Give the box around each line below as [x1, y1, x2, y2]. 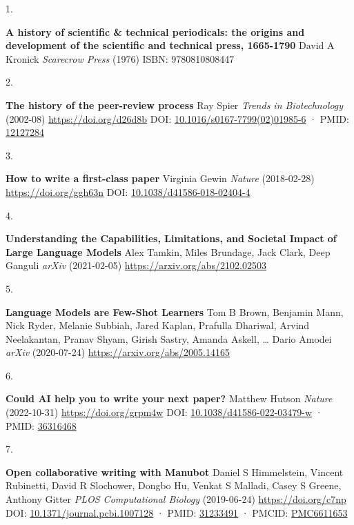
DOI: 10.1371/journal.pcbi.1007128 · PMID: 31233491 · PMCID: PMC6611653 [6, 505, 348, 519]
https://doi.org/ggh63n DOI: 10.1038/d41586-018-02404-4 [6, 184, 250, 199]
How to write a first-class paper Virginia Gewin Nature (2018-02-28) [6, 171, 315, 186]
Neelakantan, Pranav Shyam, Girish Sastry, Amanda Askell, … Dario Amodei [6, 331, 332, 346]
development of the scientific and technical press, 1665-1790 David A [6, 38, 335, 52]
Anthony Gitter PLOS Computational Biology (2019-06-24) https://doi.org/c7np [6, 492, 346, 506]
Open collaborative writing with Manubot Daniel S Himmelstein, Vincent [6, 464, 344, 479]
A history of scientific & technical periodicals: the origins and [6, 24, 305, 39]
